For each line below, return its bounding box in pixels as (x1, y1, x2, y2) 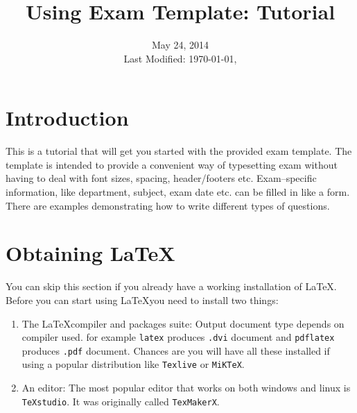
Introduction (6, 103, 129, 132)
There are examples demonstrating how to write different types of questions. (6, 198, 330, 212)
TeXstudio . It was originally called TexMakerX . (21, 394, 220, 408)
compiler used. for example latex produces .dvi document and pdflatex (21, 330, 335, 344)
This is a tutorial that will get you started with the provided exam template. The (6, 144, 352, 158)
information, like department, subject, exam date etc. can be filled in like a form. (6, 185, 350, 199)
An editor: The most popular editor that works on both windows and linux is (21, 380, 351, 395)
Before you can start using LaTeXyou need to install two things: (6, 292, 279, 307)
